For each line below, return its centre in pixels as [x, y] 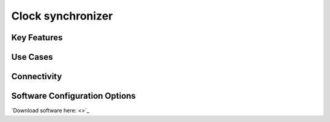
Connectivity [37, 77]
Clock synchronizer [62, 16]
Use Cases [32, 57]
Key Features [37, 38]
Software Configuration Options [74, 96]
